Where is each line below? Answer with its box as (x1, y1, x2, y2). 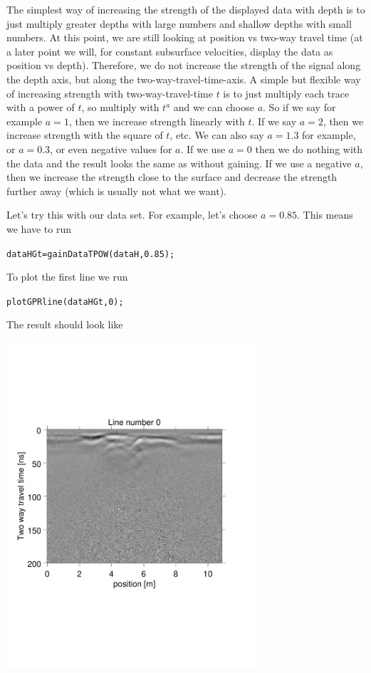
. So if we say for (263, 100, 336, 115)
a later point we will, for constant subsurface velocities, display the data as (6, 43, 333, 58)
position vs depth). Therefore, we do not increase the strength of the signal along (6, 58, 361, 73)
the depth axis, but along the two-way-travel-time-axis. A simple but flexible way (6, 71, 361, 86)
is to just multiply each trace (223, 85, 350, 100)
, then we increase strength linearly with (68, 113, 245, 128)
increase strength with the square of (6, 127, 163, 142)
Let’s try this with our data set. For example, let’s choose (6, 207, 258, 222)
